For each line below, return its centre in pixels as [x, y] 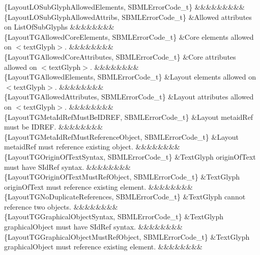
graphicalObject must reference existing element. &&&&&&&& [103, 247]
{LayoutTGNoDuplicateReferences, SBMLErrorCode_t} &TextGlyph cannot [125, 197]
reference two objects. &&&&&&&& [61, 206]
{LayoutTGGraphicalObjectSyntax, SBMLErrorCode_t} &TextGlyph [114, 216]
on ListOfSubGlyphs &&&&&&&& [59, 27]
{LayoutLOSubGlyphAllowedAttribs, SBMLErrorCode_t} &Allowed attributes [128, 17]
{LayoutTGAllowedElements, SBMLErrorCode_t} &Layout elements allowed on [130, 77]
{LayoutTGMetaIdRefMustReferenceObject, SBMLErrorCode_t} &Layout [122, 136]
